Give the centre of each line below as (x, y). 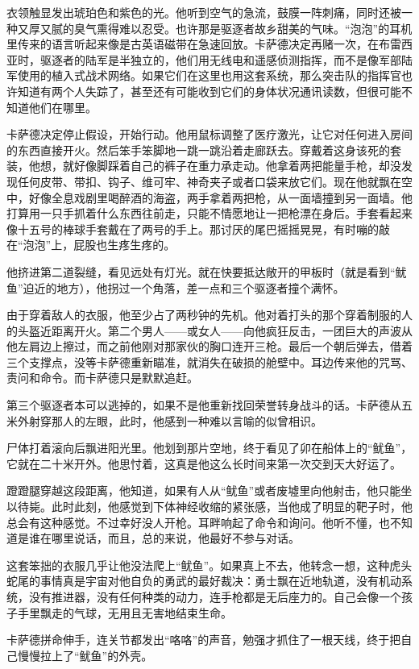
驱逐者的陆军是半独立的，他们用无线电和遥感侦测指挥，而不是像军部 (220, 59)
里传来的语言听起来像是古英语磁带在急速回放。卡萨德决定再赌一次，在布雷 (204, 44)
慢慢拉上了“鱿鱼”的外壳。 (85, 655)
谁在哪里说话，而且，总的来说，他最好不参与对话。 (164, 538)
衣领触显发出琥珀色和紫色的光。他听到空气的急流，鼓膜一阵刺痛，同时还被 (204, 12)
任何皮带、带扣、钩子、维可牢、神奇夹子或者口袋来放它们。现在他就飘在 (209, 181)
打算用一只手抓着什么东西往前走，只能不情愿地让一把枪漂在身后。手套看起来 (209, 213)
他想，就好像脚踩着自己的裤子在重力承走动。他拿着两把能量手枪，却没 (215, 166)
